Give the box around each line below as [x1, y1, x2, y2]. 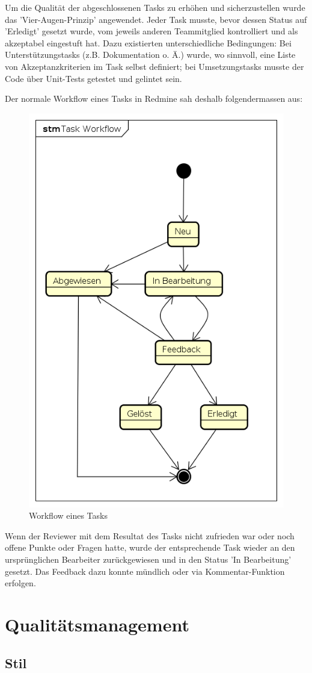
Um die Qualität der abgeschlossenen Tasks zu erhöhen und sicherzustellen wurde [5, 1, 305, 13]
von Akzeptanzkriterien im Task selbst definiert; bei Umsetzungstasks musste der [5, 60, 304, 72]
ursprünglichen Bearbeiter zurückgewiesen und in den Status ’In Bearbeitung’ [5, 553, 292, 566]
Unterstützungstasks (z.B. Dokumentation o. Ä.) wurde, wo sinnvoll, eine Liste [5, 48, 296, 61]
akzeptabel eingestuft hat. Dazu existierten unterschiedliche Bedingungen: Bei [5, 36, 292, 49]
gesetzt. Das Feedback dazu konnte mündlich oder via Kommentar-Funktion [5, 565, 285, 577]
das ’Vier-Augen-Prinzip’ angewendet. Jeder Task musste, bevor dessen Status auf [5, 13, 307, 25]
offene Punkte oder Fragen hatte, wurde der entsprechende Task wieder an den [5, 541, 295, 554]
